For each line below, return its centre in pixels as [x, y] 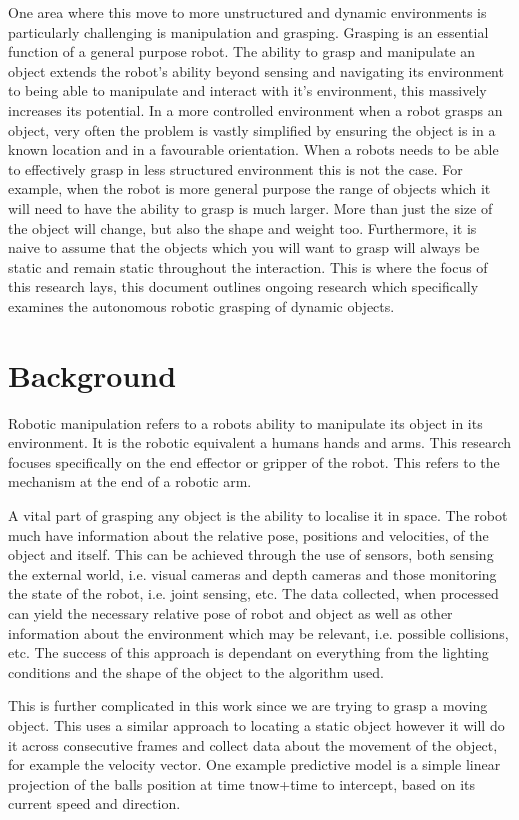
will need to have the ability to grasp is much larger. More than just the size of [250, 207]
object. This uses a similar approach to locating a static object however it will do [256, 724]
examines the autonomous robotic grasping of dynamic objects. [201, 305]
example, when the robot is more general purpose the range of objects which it [249, 188]
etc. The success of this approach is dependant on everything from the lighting [248, 652]
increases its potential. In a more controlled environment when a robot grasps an [255, 109]
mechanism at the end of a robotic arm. [130, 481]
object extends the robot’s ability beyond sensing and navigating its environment [256, 70]
